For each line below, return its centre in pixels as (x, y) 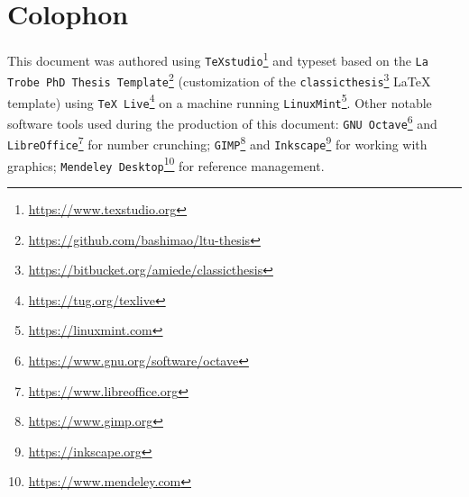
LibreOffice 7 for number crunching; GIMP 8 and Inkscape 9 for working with (217, 143)
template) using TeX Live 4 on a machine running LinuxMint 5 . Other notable (220, 101)
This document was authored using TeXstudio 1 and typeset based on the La (218, 59)
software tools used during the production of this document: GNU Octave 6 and (222, 122)
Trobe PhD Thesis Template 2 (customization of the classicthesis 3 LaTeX (219, 80)
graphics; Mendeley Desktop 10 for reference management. (166, 164)
